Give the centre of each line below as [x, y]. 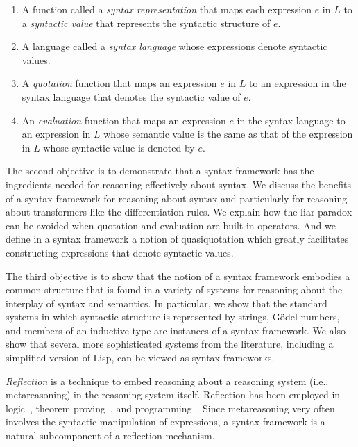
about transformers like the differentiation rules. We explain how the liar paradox [179, 212]
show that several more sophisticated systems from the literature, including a [170, 344]
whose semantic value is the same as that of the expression [228, 134]
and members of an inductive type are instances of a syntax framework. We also [176, 330]
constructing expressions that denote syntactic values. [120, 252]
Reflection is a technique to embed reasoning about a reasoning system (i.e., [167, 381]
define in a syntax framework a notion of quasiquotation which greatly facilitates [177, 239]
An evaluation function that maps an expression [124, 120]
